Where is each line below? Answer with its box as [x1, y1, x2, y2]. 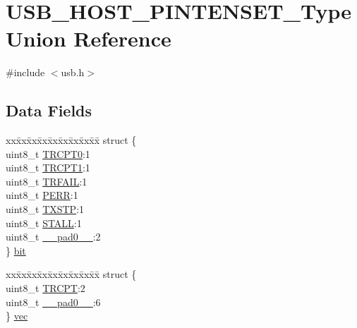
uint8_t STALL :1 [6, 215, 82, 230]
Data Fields [6, 99, 92, 121]
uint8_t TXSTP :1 [6, 202, 85, 217]
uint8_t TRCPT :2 [6, 281, 85, 296]
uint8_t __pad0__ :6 [6, 294, 101, 309]
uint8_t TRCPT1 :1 [6, 160, 90, 175]
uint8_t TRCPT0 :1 [6, 146, 90, 161]
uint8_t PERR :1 [6, 188, 78, 202]
